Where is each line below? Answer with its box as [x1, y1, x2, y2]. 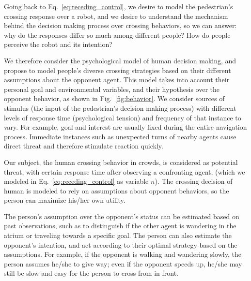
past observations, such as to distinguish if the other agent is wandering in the [4, 221, 236, 231]
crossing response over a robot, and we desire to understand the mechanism [4, 11, 228, 21]
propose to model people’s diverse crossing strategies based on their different [4, 65, 231, 75]
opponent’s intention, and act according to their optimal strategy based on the [4, 239, 237, 250]
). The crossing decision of [155, 176, 233, 186]
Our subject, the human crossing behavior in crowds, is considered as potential [4, 157, 238, 167]
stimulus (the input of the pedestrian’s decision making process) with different [4, 103, 236, 113]
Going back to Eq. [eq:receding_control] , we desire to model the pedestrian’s [4, 1, 233, 11]
